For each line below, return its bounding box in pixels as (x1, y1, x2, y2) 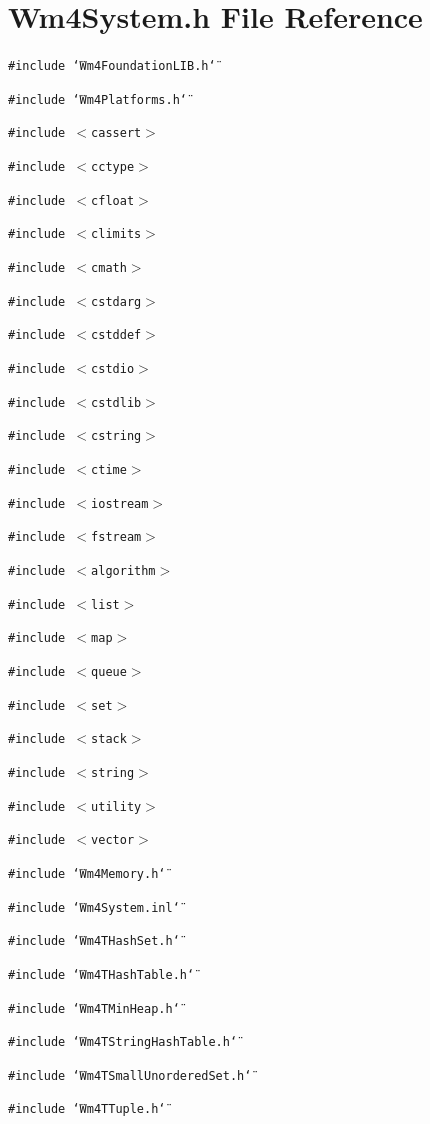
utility (91, 799, 142, 814)
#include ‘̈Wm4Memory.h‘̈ (8, 866, 166, 881)
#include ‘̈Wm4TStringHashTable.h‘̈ (8, 1035, 238, 1050)
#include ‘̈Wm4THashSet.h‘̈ (8, 934, 180, 949)
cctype (91, 160, 135, 175)
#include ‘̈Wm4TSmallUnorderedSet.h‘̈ (8, 1068, 252, 1083)
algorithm (91, 563, 156, 578)
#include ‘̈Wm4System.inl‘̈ (8, 900, 180, 915)
